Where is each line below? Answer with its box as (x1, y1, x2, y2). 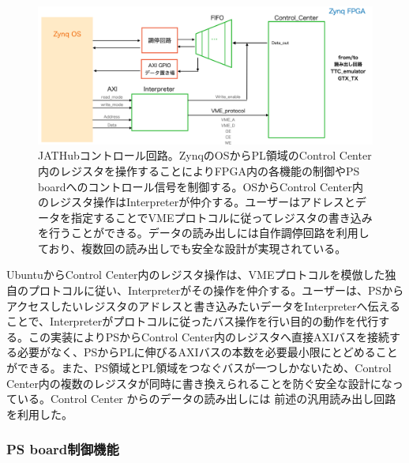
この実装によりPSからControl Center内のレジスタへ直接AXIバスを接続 (28, 328, 389, 344)
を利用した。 (6, 405, 73, 422)
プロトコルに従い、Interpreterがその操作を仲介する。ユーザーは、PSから (28, 282, 404, 299)
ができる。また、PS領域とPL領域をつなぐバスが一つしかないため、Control (6, 359, 392, 376)
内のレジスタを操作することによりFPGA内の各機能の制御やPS (38, 162, 360, 179)
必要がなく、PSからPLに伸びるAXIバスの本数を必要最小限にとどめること (17, 344, 398, 360)
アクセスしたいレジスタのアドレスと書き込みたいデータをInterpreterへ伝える (6, 297, 401, 314)
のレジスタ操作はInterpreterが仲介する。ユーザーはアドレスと (38, 194, 355, 210)
